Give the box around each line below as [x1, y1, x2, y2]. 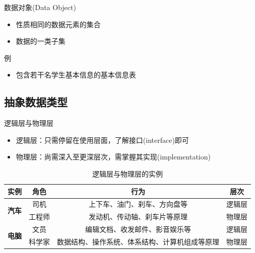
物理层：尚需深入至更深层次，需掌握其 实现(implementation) [16, 151, 211, 162]
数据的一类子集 [16, 36, 66, 46]
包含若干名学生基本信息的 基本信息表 [16, 69, 136, 80]
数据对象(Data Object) [4, 2, 76, 12]
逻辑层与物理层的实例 [92, 168, 163, 179]
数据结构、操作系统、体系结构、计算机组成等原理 [57, 236, 219, 246]
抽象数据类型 [4, 94, 68, 110]
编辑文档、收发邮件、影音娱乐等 [85, 224, 191, 234]
